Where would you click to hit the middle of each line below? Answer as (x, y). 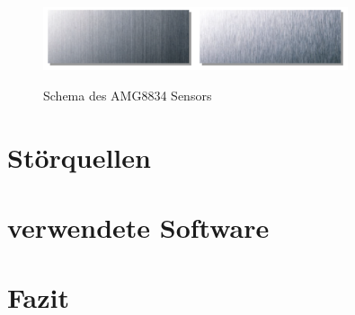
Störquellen (79, 157)
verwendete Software (138, 227)
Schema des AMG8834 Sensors (128, 95)
